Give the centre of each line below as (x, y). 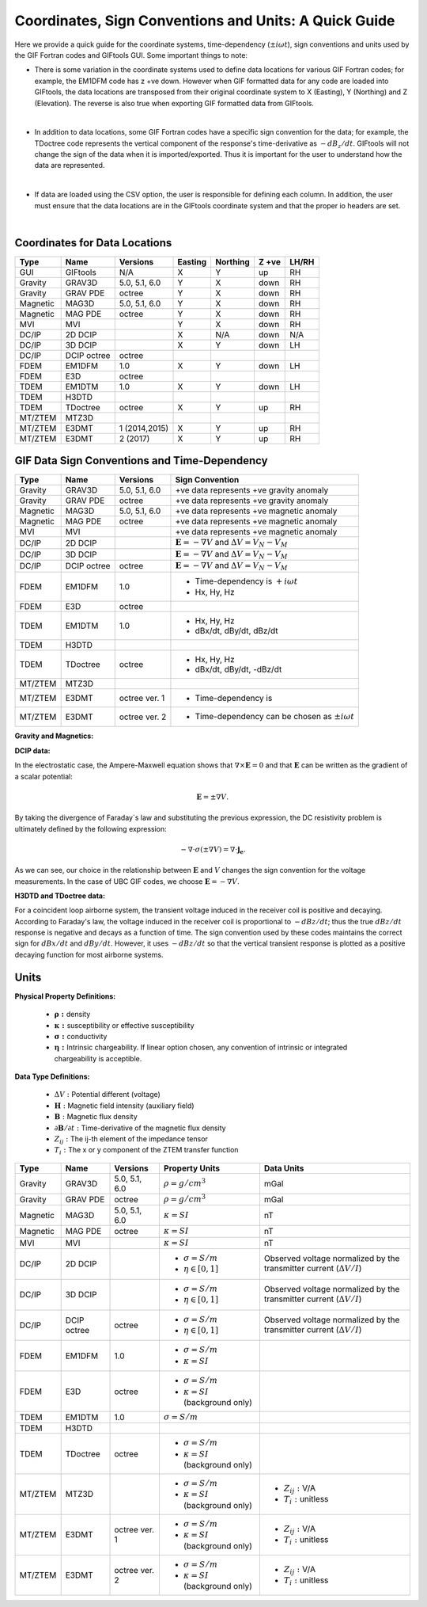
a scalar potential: (43, 776)
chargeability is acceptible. (98, 1058)
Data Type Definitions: (52, 1076)
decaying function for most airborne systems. (89, 954)
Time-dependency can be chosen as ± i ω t (275, 716)
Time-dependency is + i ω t (246, 581)
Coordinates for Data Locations (93, 243)
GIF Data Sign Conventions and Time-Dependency (141, 461)
